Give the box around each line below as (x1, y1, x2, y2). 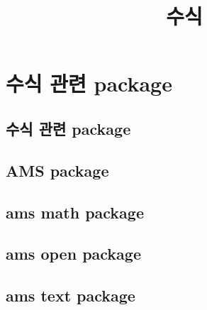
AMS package (6, 159, 109, 181)
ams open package (6, 243, 141, 265)
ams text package (6, 284, 135, 306)
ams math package (6, 201, 144, 223)
